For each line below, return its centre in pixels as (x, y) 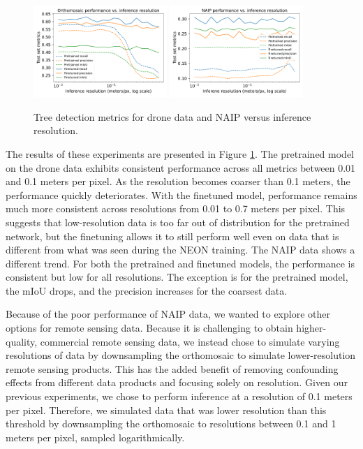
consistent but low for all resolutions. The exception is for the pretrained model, (177, 277)
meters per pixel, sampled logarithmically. (95, 437)
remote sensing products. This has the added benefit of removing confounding (172, 368)
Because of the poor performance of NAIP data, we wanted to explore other (168, 314)
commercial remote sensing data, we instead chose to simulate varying (190, 341)
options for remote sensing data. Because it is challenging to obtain (149, 328)
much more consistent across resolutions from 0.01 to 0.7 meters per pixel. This (176, 208)
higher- (311, 328)
